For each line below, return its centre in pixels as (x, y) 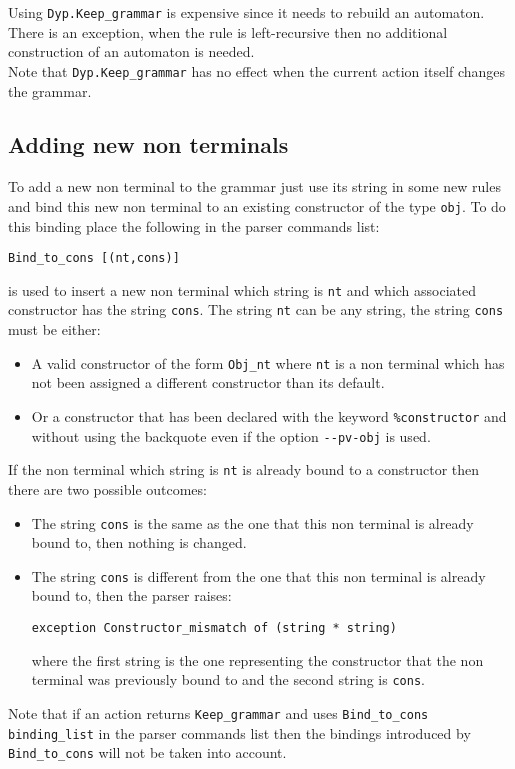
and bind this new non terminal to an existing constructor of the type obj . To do (257, 205)
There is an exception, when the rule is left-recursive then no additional (228, 31)
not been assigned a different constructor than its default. (208, 382)
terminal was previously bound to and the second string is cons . (228, 679)
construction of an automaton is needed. (131, 51)
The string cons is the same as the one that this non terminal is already (252, 522)
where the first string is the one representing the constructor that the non (257, 659)
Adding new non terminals (148, 144)
